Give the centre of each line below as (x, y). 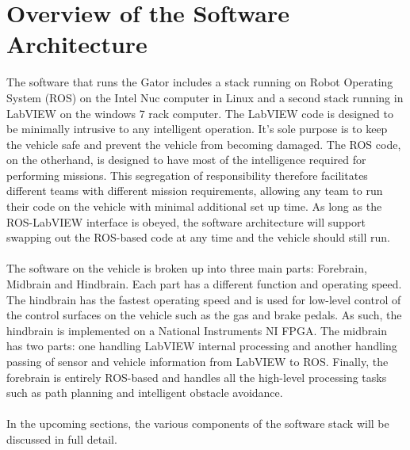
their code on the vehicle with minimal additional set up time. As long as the (194, 206)
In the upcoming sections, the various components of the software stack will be (198, 423)
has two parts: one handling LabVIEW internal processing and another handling (202, 346)
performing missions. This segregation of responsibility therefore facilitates (187, 175)
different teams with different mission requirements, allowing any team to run (195, 191)
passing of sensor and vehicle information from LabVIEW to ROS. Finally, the (197, 361)
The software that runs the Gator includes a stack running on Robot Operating (200, 82)
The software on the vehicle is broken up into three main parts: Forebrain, (187, 268)
